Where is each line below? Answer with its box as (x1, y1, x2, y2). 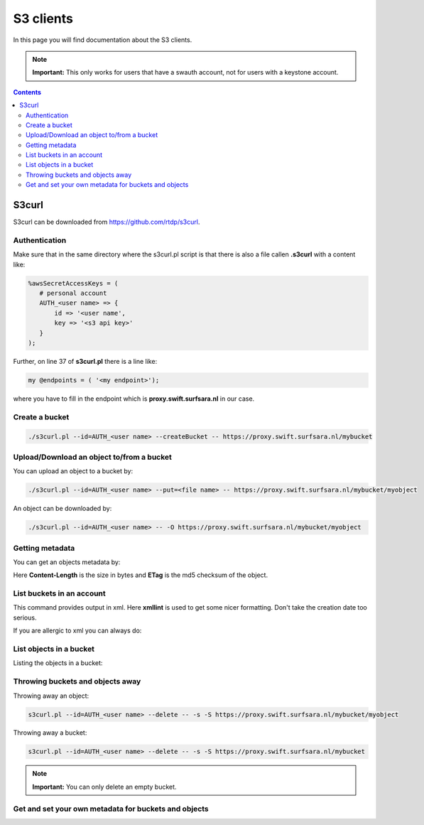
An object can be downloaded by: (13, 505, 112, 513)
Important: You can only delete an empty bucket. (32, 782, 177, 791)
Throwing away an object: (13, 691, 89, 700)
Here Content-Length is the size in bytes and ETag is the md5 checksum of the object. (13, 571, 268, 579)
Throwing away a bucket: (13, 728, 87, 737)
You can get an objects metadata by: (13, 558, 121, 566)
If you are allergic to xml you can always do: (13, 626, 142, 635)
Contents (13, 87, 42, 96)
